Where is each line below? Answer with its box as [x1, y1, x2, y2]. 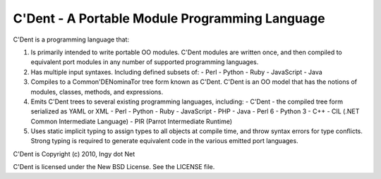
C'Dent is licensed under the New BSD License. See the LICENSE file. [13, 163, 215, 171]
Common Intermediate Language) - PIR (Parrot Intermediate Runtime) [30, 117, 233, 125]
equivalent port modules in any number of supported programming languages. [30, 58, 259, 66]
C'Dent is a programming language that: [13, 35, 130, 44]
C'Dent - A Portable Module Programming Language [13, 11, 325, 26]
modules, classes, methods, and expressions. [30, 87, 164, 96]
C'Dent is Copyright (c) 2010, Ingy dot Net [13, 149, 135, 158]
